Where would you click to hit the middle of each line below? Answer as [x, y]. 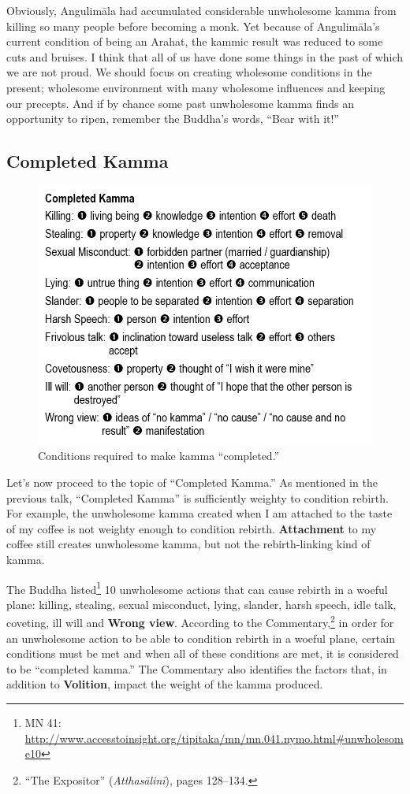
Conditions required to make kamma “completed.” [159, 456]
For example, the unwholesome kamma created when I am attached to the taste [199, 513]
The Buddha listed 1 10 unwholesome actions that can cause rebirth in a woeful [197, 588]
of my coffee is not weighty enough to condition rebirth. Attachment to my [192, 528]
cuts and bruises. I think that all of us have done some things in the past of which [205, 56]
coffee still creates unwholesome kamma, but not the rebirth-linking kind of [188, 544]
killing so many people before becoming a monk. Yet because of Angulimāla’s [193, 26]
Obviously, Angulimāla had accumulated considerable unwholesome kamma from [201, 10]
